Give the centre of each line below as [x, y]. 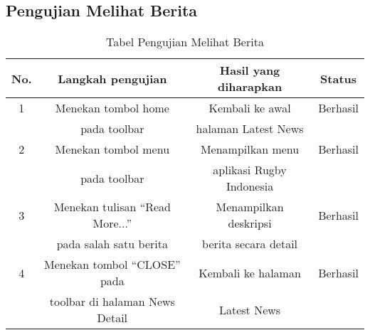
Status [339, 78]
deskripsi [250, 223]
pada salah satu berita [112, 244]
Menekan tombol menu [112, 149]
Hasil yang [250, 70]
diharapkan [250, 87]
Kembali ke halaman [250, 272]
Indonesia [250, 186]
